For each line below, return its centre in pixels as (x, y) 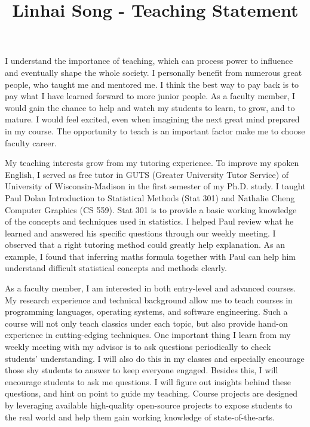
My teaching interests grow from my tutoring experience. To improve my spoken (152, 163)
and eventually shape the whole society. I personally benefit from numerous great (154, 72)
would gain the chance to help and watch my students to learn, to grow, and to (150, 107)
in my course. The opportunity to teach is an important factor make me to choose (155, 130)
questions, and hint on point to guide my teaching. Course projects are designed (151, 393)
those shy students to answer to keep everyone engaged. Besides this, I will (142, 370)
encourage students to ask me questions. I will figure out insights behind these (148, 381)
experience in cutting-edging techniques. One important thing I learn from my (148, 335)
